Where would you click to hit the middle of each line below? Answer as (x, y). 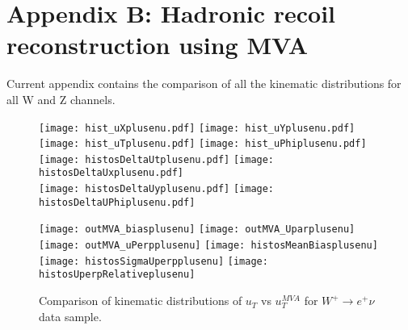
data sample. (70, 316)
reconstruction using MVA (158, 45)
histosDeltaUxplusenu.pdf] (111, 173)
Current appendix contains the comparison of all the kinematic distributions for (204, 84)
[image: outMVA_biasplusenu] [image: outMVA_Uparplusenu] (197, 230)
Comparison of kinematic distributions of (141, 301)
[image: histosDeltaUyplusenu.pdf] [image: (157, 189)
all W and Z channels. (61, 99)
